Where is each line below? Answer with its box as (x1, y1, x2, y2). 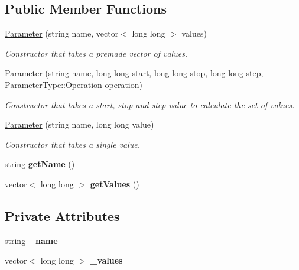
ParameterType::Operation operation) (5, 78, 142, 90)
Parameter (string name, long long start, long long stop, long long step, (5, 67, 264, 79)
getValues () (90, 177, 139, 190)
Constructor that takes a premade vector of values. (5, 47, 188, 59)
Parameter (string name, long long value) (5, 118, 154, 131)
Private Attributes (5, 206, 120, 225)
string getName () (5, 158, 75, 170)
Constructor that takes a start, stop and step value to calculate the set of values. (5, 98, 295, 110)
